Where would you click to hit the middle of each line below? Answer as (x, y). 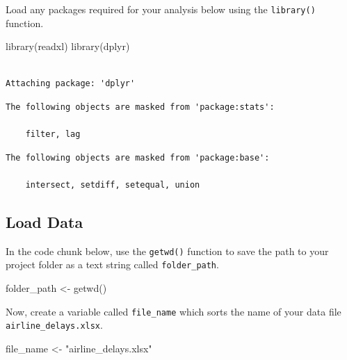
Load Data (45, 221)
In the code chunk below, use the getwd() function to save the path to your (167, 251)
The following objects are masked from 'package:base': (138, 157)
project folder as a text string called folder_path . (112, 264)
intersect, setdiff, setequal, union (113, 185)
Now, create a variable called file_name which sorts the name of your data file (173, 311)
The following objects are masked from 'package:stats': (140, 107)
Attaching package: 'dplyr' (71, 84)
